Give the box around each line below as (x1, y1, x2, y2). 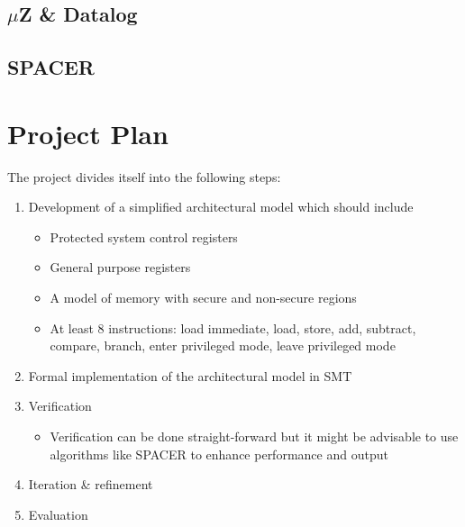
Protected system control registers (50, 227, 238, 246)
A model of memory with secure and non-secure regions (50, 288, 357, 307)
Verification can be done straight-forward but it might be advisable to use (50, 427, 459, 446)
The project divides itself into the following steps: (7, 167, 281, 186)
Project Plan (7, 114, 169, 151)
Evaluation (28, 504, 88, 523)
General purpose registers (50, 258, 191, 277)
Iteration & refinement (28, 475, 153, 494)
